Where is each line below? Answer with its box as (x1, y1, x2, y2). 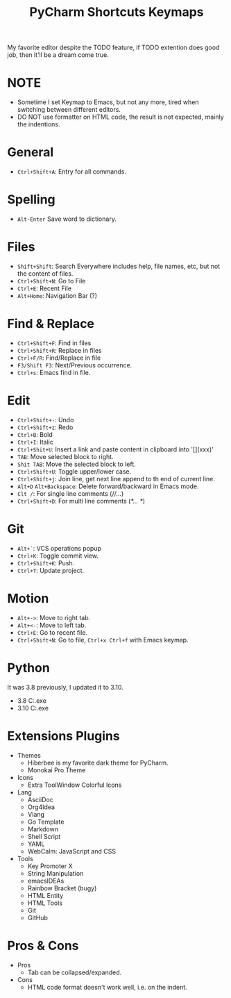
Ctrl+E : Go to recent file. (17, 628, 88, 636)
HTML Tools (27, 899, 63, 907)
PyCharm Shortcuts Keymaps (29, 4, 204, 20)
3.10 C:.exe (17, 704, 49, 712)
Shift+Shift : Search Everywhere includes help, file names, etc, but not (17, 262, 221, 270)
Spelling (7, 192, 55, 208)
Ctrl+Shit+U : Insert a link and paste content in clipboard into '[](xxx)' (17, 445, 214, 454)
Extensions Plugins (7, 728, 120, 744)
